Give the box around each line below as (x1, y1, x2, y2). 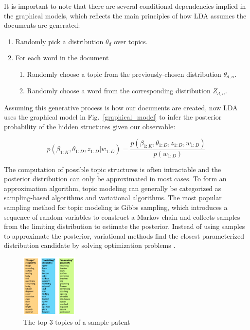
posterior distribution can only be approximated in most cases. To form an (4, 174, 227, 184)
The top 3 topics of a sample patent (23, 317, 130, 327)
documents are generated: (4, 20, 80, 30)
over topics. (114, 36, 148, 46)
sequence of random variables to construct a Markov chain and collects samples (4, 211, 240, 222)
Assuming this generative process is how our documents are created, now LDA (4, 102, 238, 112)
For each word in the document (15, 52, 109, 63)
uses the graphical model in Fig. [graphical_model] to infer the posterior (4, 112, 222, 122)
